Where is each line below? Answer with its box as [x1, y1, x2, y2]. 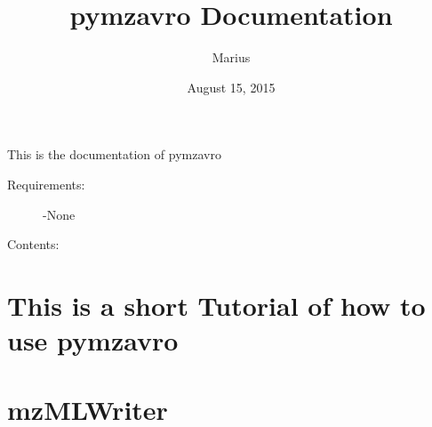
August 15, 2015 [187, 77, 276, 96]
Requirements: [7, 174, 85, 193]
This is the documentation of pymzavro [7, 145, 221, 164]
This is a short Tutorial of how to [7, 286, 426, 323]
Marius [212, 48, 251, 67]
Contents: [7, 235, 60, 254]
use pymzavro [7, 322, 179, 359]
